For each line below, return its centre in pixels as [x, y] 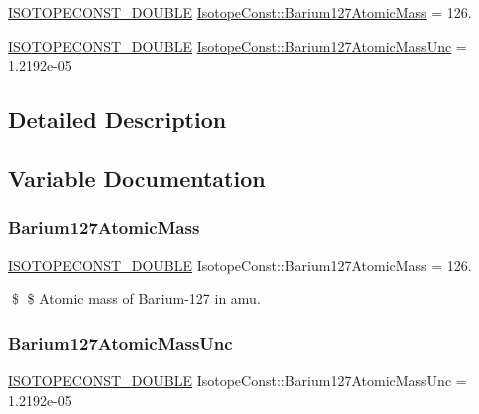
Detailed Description [117, 119]
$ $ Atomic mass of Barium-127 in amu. [136, 298]
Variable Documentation [137, 177]
